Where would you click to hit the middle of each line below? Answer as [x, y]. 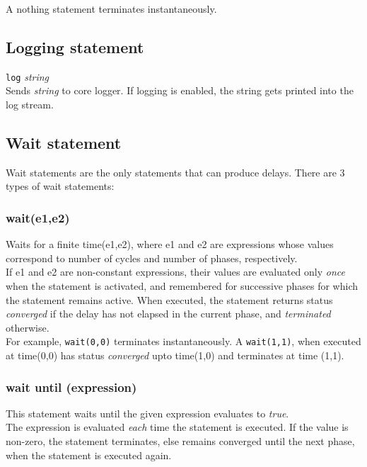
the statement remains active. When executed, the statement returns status [169, 299]
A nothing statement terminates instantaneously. [111, 9]
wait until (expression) [71, 387]
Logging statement [75, 46]
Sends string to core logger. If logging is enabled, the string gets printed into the [180, 90]
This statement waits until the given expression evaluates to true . [147, 413]
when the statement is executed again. [89, 455]
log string [28, 76]
